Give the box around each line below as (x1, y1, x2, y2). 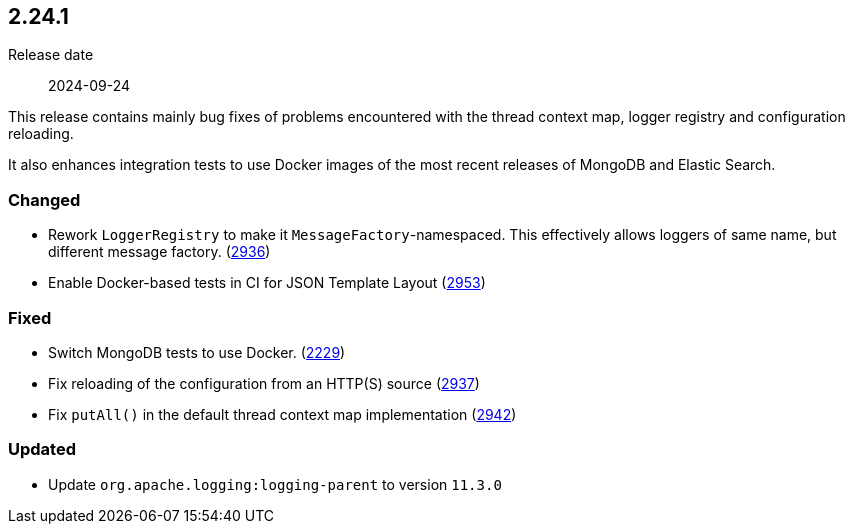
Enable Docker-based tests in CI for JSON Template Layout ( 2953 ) (48, 274, 486, 292)
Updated (8, 439, 76, 460)
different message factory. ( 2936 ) (48, 243, 271, 261)
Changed (8, 189, 81, 210)
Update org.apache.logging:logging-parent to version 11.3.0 (48, 475, 502, 493)
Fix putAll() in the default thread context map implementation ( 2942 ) (48, 405, 517, 423)
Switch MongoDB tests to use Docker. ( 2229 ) (48, 343, 346, 361)
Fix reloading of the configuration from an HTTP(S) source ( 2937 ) (48, 374, 480, 392)
